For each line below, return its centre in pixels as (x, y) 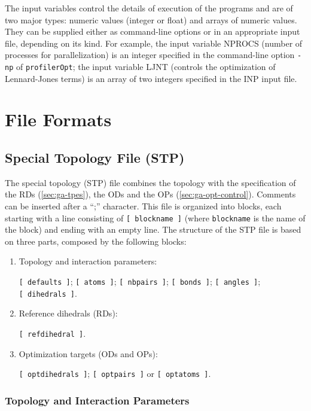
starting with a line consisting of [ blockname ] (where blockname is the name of (155, 217)
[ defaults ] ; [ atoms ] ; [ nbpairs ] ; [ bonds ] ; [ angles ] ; (140, 281)
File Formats (58, 119)
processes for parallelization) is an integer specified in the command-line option (150, 55)
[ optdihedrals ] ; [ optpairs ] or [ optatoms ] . (115, 374)
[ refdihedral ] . (52, 333)
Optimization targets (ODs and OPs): (88, 353)
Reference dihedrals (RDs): (68, 313)
